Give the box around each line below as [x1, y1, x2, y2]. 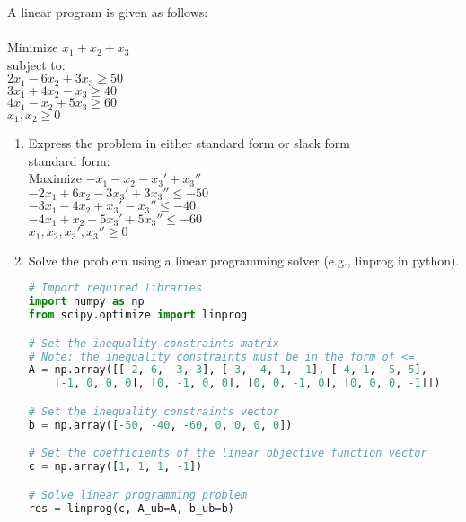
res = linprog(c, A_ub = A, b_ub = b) [28, 501, 234, 515]
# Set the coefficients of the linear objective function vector [28, 447, 427, 460]
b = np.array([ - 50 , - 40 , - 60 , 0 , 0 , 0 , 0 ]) [28, 418, 293, 431]
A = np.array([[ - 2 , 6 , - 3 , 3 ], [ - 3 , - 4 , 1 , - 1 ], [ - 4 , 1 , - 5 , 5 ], [28, 363, 428, 377]
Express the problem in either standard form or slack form [28, 134, 350, 152]
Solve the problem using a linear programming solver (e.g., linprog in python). [28, 250, 460, 269]
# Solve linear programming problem [28, 488, 248, 501]
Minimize [7, 38, 58, 57]
